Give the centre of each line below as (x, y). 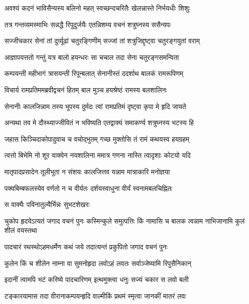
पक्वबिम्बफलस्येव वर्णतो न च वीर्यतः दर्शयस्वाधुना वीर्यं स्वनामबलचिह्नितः (89, 188)
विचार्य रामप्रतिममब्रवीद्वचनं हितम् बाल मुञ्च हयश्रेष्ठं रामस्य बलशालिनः (86, 89)
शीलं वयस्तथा (21, 230)
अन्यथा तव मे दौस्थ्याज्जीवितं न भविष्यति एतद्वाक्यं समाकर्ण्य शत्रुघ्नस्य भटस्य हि (99, 123)
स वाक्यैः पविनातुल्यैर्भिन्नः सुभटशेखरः (47, 204)
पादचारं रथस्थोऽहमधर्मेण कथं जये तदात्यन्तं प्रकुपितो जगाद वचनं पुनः (86, 246)
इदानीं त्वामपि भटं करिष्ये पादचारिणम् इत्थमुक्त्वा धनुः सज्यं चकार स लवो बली (97, 279)
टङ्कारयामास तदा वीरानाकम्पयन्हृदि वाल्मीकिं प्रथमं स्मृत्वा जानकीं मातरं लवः (95, 295)
